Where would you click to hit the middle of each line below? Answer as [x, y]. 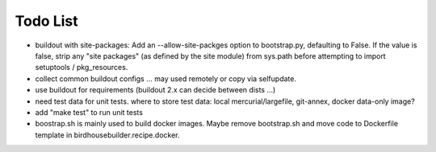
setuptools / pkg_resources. [82, 68]
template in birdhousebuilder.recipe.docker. [107, 135]
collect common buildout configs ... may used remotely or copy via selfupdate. [166, 78]
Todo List [46, 21]
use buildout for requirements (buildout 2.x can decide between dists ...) [155, 90]
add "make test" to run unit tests [89, 112]
